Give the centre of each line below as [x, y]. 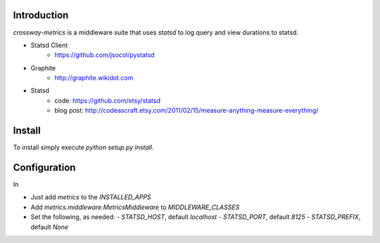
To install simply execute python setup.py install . [83, 147]
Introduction [41, 15]
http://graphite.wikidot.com [94, 78]
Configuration [44, 167]
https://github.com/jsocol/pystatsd [104, 55]
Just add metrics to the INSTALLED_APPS [91, 197]
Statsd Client [49, 45]
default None [50, 227]
